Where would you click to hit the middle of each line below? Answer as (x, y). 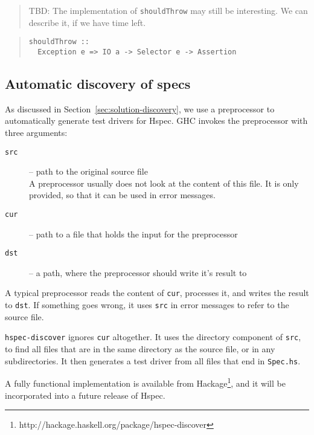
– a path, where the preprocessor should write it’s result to (138, 272)
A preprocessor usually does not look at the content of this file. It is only (164, 183)
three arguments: (36, 132)
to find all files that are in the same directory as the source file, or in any (140, 349)
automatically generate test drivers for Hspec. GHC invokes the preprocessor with (156, 121)
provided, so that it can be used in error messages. (122, 195)
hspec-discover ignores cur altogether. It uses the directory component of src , (153, 337)
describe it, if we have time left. (87, 22)
